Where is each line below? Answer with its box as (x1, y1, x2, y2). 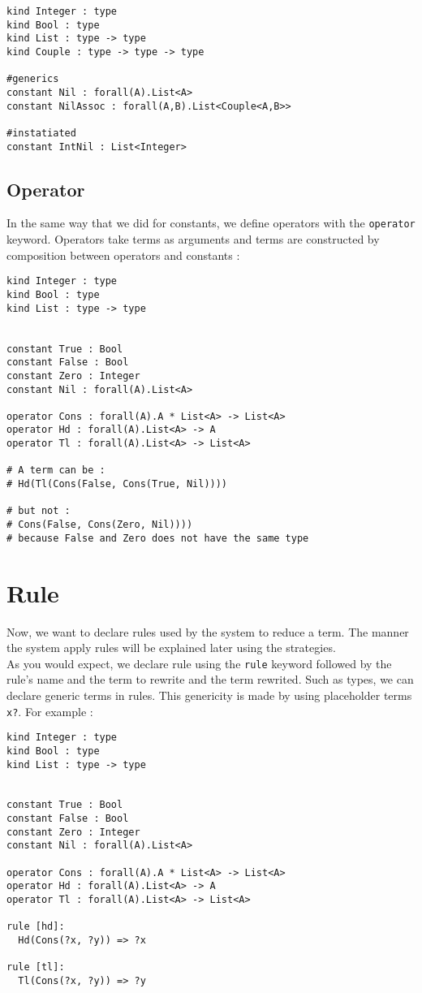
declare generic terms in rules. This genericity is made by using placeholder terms (6, 686, 412, 703)
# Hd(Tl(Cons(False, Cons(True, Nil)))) (6, 478, 228, 490)
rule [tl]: (6, 961, 65, 974)
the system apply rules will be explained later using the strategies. (6, 639, 336, 656)
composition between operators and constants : (6, 246, 240, 263)
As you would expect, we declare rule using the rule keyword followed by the (6, 654, 392, 671)
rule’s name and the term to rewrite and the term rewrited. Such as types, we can (6, 671, 414, 688)
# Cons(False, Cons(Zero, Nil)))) (6, 519, 193, 531)
